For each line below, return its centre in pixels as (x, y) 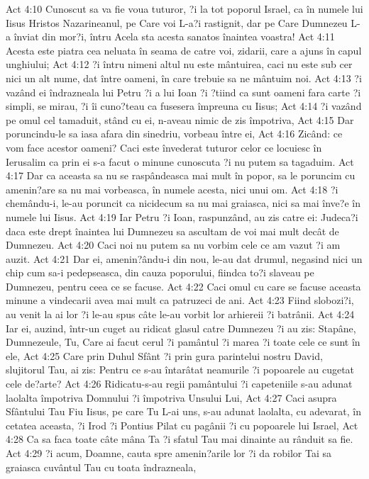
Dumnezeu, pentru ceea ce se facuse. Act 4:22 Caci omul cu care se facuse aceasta (183, 286)
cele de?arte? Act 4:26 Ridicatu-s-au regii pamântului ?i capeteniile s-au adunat (179, 384)
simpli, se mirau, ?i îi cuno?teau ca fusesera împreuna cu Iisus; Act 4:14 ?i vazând (184, 106)
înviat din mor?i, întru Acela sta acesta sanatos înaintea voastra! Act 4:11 (174, 36)
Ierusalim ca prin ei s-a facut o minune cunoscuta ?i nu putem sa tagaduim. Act (180, 161)
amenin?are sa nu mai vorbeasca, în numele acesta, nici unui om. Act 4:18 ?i (172, 189)
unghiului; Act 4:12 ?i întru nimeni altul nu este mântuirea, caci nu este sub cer (179, 64)
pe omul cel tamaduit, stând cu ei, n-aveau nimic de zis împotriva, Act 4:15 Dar (180, 119)
